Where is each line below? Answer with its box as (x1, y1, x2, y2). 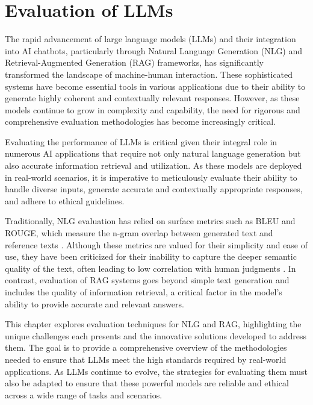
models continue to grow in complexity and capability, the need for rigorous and (5, 103, 300, 116)
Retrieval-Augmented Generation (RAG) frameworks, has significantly (5, 56, 264, 69)
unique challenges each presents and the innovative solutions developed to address (5, 329, 307, 342)
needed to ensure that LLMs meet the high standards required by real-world (5, 353, 287, 365)
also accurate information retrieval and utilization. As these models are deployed (5, 159, 302, 172)
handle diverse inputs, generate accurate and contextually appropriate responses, (5, 183, 303, 195)
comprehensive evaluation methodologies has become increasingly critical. (5, 115, 276, 128)
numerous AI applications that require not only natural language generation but (5, 147, 301, 160)
